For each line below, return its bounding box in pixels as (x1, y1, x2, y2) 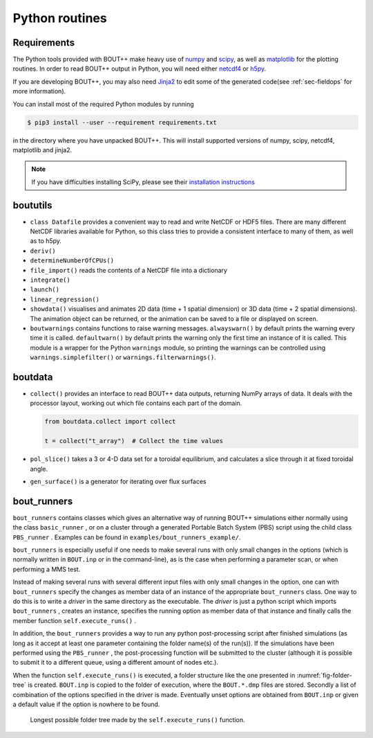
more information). (12, 87, 66, 96)
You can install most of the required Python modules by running (12, 100, 195, 108)
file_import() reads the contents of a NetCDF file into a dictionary (30, 266, 228, 274)
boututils (12, 199, 52, 211)
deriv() (30, 246, 57, 255)
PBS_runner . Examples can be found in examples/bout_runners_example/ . (12, 533, 241, 541)
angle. (30, 465, 48, 473)
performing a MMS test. (12, 565, 81, 573)
